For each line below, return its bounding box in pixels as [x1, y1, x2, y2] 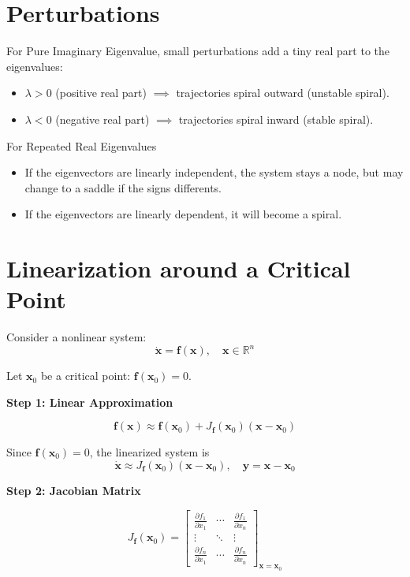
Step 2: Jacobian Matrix [6, 482, 141, 498]
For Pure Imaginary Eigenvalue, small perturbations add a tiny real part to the [6, 43, 390, 59]
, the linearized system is [89, 443, 210, 460]
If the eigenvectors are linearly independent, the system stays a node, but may [24, 164, 404, 181]
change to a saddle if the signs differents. [24, 179, 222, 195]
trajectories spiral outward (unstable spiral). [176, 84, 389, 101]
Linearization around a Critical [6, 252, 351, 285]
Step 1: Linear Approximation [6, 393, 173, 410]
